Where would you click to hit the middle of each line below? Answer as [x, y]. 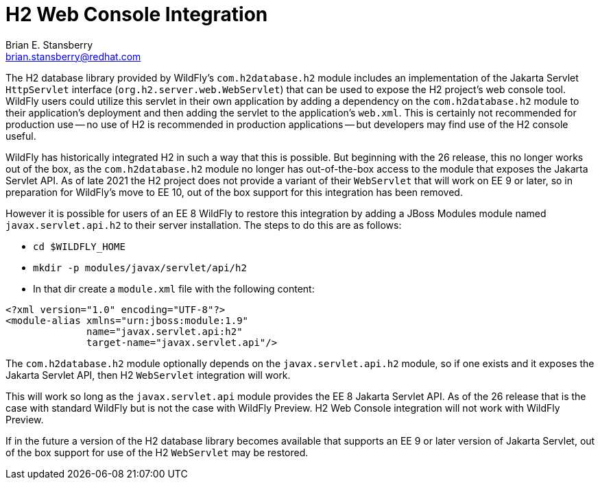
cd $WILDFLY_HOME [79, 246]
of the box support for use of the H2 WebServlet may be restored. [157, 452]
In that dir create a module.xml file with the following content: [174, 288]
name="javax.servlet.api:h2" [165, 331]
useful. [21, 136]
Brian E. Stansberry [49, 45]
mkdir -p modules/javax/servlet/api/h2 [140, 268]
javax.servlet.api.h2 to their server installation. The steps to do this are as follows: [204, 225]
